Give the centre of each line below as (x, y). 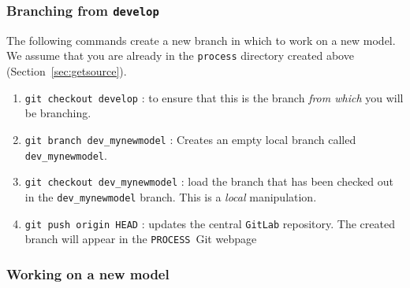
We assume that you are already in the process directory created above (180, 55)
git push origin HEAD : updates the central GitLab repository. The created (210, 223)
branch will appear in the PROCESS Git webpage (141, 239)
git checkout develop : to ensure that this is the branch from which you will (214, 97)
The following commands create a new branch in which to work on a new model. (201, 40)
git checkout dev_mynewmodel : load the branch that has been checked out (209, 181)
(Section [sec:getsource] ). (67, 71)
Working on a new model (88, 273)
